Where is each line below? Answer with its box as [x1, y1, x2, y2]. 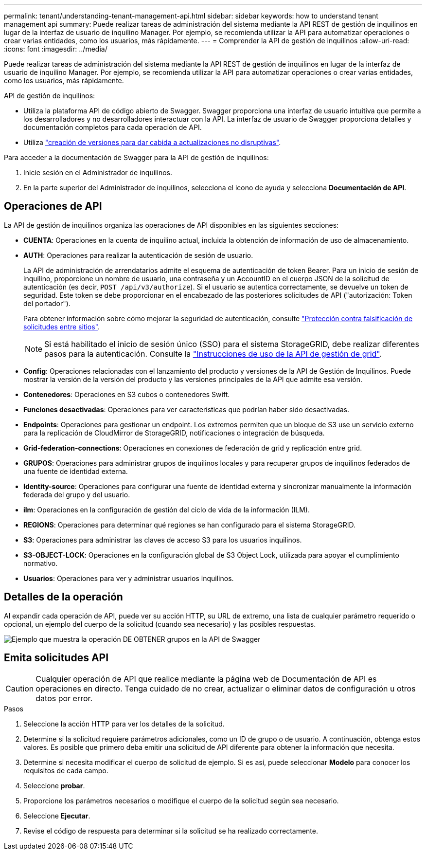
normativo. [23, 559, 58, 567]
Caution [5, 683, 34, 693]
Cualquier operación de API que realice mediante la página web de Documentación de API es [35, 673, 377, 684]
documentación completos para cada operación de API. [23, 123, 202, 131]
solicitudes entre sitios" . [23, 322, 100, 331]
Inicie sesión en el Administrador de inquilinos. [23, 168, 172, 177]
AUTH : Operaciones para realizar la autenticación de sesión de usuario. [23, 251, 253, 259]
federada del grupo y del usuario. [23, 490, 130, 499]
